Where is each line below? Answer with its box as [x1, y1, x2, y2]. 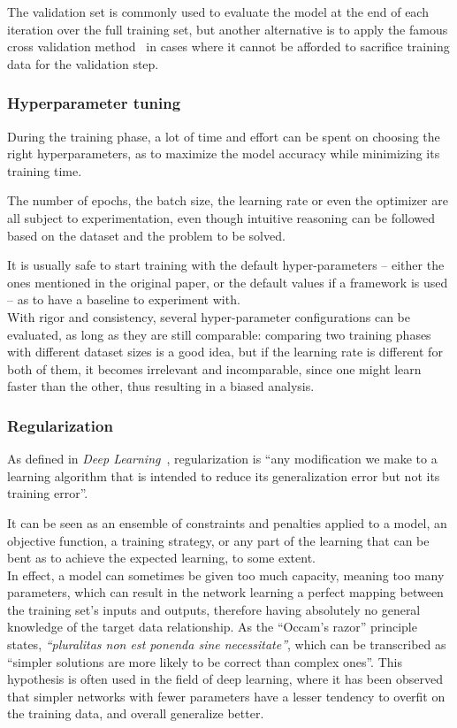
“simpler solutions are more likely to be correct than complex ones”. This [7, 652, 402, 671]
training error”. [7, 484, 88, 502]
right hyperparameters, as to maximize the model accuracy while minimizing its [7, 144, 440, 163]
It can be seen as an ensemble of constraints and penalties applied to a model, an [7, 513, 447, 532]
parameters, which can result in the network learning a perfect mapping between [7, 583, 444, 602]
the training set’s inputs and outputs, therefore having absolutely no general [7, 600, 421, 618]
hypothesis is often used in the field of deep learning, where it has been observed [7, 670, 443, 688]
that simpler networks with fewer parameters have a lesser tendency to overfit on [7, 686, 446, 705]
